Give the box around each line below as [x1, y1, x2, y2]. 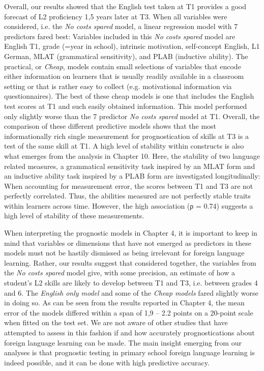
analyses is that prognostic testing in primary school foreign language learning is [4, 347, 255, 358]
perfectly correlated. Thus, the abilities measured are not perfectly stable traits [4, 190, 251, 201]
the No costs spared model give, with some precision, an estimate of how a [4, 267, 235, 278]
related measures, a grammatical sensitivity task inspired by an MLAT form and [4, 160, 255, 171]
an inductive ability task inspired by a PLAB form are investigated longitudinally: [4, 170, 260, 181]
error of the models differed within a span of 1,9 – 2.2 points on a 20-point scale [4, 307, 253, 318]
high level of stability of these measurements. [4, 210, 144, 221]
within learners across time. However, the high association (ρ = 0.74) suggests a [4, 200, 253, 211]
